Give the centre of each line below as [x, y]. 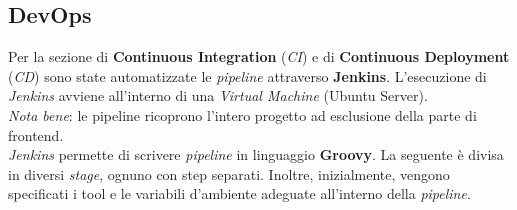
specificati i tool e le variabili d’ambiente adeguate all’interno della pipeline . [239, 193]
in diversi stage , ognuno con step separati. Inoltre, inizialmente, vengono [229, 173]
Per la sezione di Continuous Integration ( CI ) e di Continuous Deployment [259, 56]
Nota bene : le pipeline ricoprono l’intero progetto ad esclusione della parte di [242, 114]
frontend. [36, 134]
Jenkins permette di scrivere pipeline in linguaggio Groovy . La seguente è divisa [256, 154]
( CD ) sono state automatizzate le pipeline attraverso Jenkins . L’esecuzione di [247, 75]
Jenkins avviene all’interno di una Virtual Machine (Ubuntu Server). [218, 95]
